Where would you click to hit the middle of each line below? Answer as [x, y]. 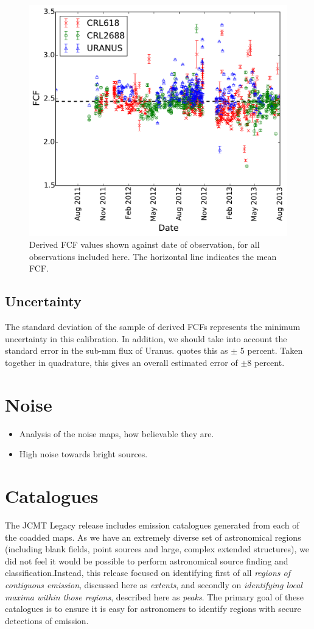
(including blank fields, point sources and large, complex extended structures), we [157, 549]
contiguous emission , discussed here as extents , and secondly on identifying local [154, 585]
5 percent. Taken [271, 350]
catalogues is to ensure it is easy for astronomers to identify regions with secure [153, 609]
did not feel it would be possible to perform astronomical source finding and [147, 560]
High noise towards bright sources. [83, 454]
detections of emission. [47, 620]
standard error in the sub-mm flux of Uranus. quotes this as [117, 350]
